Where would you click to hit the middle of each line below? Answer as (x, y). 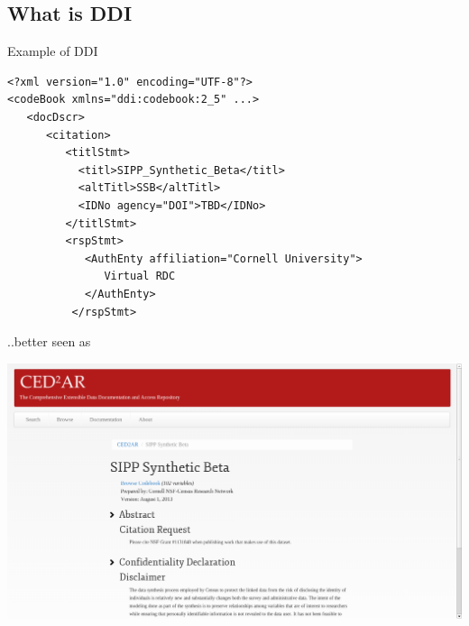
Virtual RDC (140, 276)
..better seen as (49, 341)
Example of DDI (53, 51)
